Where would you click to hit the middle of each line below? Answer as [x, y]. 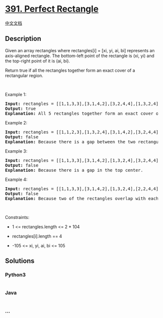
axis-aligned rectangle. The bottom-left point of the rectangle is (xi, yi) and [80, 56]
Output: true [21, 109]
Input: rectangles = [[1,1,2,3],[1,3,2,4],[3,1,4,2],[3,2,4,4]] [83, 132]
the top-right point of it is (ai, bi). [38, 61]
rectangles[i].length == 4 [37, 236]
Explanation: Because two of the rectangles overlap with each [82, 198]
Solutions [20, 261]
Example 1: [16, 94]
